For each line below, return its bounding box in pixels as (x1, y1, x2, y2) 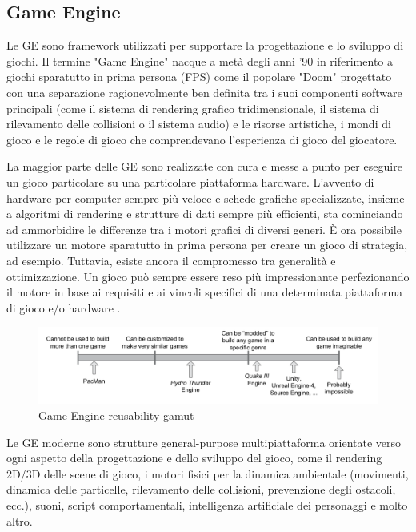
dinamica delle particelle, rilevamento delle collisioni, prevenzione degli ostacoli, (6, 481, 396, 498)
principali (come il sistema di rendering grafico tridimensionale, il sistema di (6, 99, 379, 116)
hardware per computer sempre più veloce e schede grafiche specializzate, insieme (6, 189, 405, 206)
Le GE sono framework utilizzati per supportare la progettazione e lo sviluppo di (6, 37, 404, 54)
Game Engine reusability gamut (38, 406, 194, 423)
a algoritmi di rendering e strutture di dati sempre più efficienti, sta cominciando (6, 205, 403, 222)
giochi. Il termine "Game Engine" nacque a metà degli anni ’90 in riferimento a (6, 52, 393, 69)
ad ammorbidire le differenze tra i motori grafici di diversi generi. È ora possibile (6, 220, 402, 237)
